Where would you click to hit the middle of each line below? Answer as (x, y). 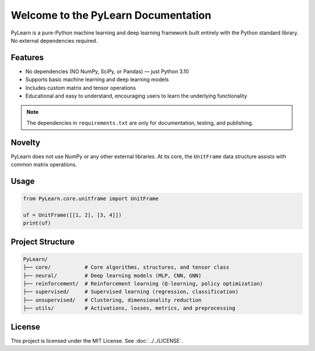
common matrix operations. (44, 165)
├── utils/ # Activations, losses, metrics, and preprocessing (129, 308)
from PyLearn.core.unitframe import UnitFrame (91, 199)
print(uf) (37, 223)
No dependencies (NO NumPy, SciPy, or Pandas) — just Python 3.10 (107, 71)
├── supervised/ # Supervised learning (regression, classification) (131, 292)
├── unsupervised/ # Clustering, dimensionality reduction (112, 300)
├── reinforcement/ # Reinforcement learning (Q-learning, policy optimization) (143, 284)
